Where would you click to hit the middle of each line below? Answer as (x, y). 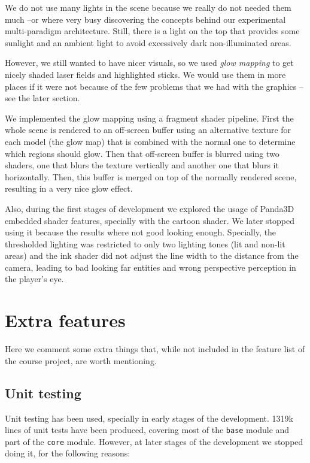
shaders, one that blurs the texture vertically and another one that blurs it (142, 165)
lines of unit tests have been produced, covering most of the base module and (147, 430)
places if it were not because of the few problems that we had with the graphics (151, 86)
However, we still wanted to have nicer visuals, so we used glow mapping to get (149, 63)
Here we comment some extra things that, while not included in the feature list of (155, 349)
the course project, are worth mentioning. (81, 360)
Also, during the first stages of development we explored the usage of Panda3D (150, 208)
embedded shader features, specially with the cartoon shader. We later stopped (150, 220)
